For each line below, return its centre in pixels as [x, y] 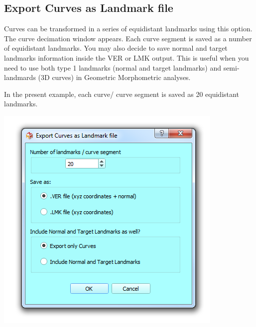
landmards [20, 77]
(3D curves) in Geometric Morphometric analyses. [114, 77]
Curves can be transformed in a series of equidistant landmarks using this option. [128, 29]
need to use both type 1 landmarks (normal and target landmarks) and [113, 67]
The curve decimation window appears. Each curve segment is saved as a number [128, 38]
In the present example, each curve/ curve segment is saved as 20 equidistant [122, 94]
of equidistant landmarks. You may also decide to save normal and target [116, 48]
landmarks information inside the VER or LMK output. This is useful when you [127, 57]
